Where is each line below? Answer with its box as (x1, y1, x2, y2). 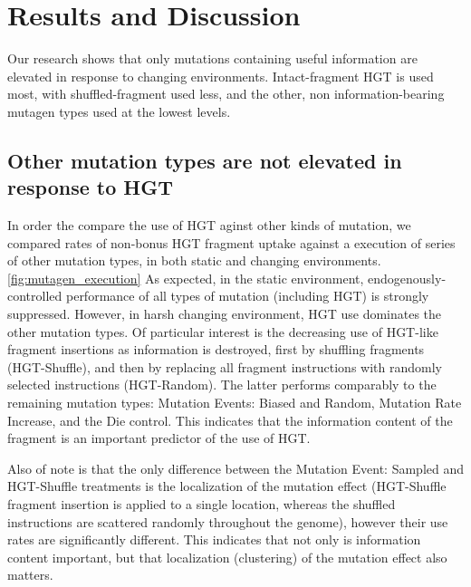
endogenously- (368, 268, 447, 287)
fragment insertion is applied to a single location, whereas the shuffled (7, 495, 396, 513)
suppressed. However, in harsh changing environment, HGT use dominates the (7, 304, 442, 323)
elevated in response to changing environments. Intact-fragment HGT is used (7, 66, 434, 85)
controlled (7, 286, 62, 305)
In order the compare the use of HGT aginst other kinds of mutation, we (7, 216, 411, 235)
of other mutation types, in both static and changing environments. (7, 251, 381, 270)
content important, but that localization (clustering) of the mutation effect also (7, 547, 447, 566)
